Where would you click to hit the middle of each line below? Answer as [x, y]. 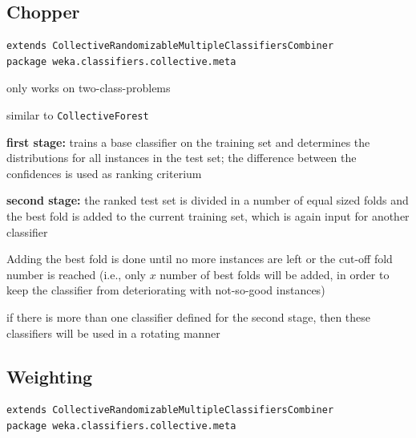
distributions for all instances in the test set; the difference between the [182, 158]
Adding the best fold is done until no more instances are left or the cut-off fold [200, 259]
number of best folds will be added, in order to [275, 274]
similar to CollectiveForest [78, 114]
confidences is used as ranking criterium [104, 173]
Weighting [50, 376]
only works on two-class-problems [89, 88]
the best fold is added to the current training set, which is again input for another [208, 216]
